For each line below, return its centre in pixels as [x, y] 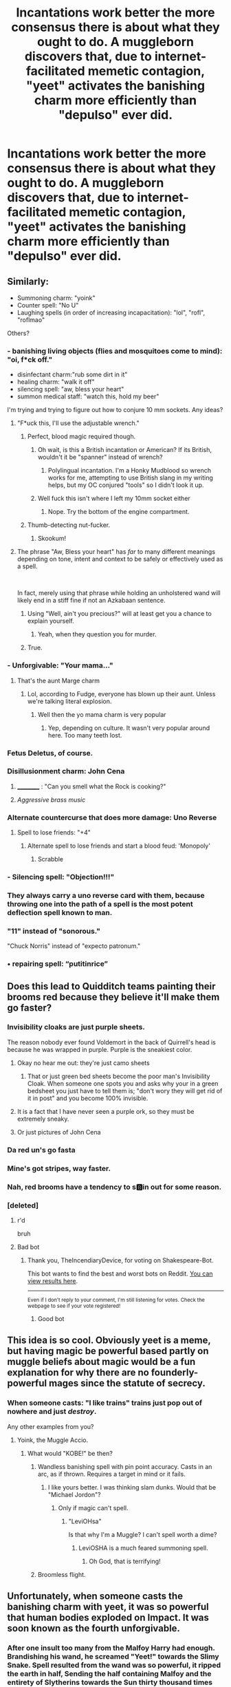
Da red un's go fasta [41, 1150]
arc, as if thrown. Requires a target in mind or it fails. [111, 1474]
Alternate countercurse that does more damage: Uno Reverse [112, 817]
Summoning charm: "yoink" [56, 298]
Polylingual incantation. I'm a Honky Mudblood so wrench [130, 471]
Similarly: [28, 281]
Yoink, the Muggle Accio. [52, 1440]
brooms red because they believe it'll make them [113, 997]
